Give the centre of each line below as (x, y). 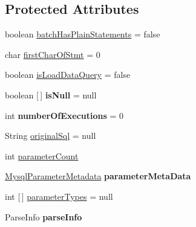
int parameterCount (42, 155)
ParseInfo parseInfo (44, 216)
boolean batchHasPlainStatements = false (83, 34)
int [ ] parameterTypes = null (59, 196)
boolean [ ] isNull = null (51, 94)
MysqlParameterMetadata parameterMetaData (98, 176)
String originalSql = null (51, 136)
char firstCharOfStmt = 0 (53, 54)
